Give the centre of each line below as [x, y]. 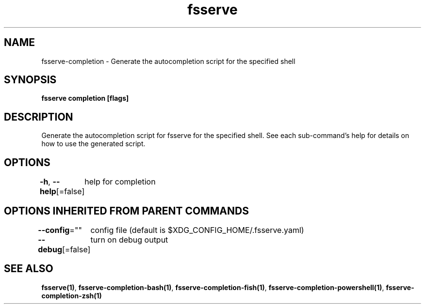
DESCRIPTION [39, 117]
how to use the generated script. [93, 144]
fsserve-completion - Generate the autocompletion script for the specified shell [168, 61]
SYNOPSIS [30, 80]
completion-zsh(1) [72, 295]
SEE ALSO [29, 269]
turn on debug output [129, 239]
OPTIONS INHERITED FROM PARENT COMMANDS [126, 211]
